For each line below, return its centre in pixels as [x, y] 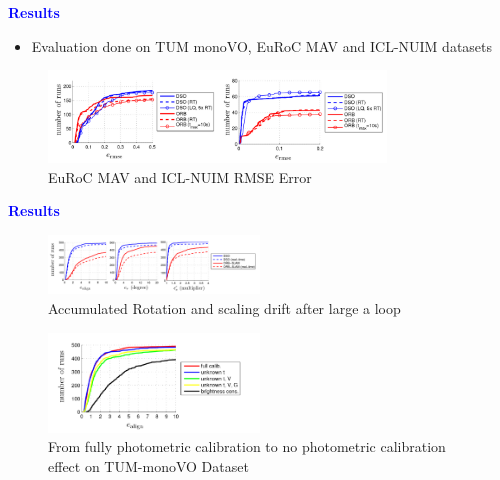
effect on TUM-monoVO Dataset [148, 465]
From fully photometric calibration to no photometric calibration [247, 446]
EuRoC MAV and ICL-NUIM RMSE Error [180, 176]
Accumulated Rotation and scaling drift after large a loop [224, 307]
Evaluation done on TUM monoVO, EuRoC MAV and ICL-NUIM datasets [262, 45]
